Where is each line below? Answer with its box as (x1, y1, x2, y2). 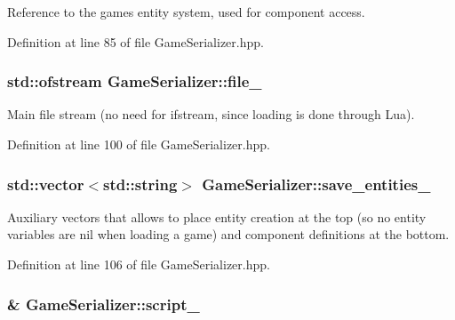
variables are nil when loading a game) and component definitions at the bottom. (7, 225, 450, 244)
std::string (103, 172, 178, 195)
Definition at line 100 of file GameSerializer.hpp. (7, 135, 270, 153)
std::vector (7, 172, 84, 195)
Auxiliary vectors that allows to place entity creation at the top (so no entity (7, 207, 427, 226)
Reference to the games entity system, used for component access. (7, 3, 365, 20)
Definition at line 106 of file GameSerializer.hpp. (7, 255, 270, 273)
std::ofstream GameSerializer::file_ (7, 70, 262, 92)
